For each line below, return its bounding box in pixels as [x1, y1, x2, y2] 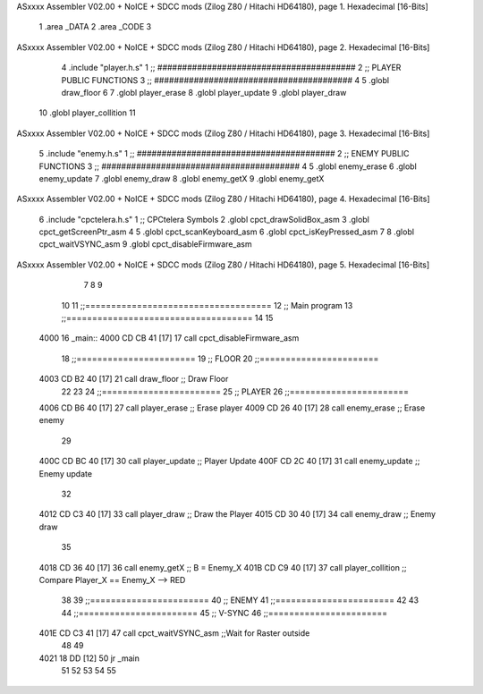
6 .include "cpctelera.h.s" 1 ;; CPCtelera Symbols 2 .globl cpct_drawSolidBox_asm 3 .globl [38, 214, 370, 224]
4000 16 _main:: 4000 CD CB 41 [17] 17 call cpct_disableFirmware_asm [38, 333, 300, 343]
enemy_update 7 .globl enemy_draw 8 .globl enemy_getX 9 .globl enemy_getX [38, 173, 325, 183]
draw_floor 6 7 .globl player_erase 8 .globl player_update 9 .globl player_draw [61, 87, 347, 97]
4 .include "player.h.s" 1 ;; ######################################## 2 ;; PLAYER [61, 63, 402, 73]
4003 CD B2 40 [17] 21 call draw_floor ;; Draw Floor [38, 374, 229, 385]
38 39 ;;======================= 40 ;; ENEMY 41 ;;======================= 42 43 [61, 595, 419, 605]
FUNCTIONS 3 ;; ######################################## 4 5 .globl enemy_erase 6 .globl [38, 161, 418, 172]
